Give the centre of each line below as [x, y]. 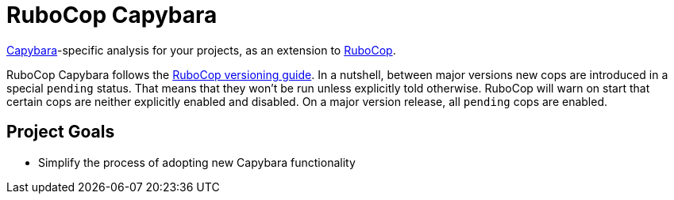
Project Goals [61, 132]
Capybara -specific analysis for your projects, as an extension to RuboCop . [201, 50]
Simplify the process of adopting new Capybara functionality [197, 162]
